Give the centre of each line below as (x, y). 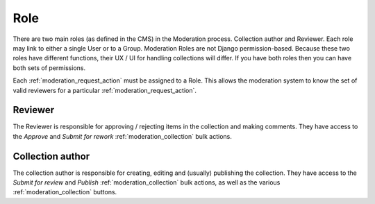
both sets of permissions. (49, 68)
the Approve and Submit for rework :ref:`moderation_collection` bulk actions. (122, 136)
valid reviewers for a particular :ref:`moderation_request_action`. (105, 90)
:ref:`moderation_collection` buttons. (65, 192)
